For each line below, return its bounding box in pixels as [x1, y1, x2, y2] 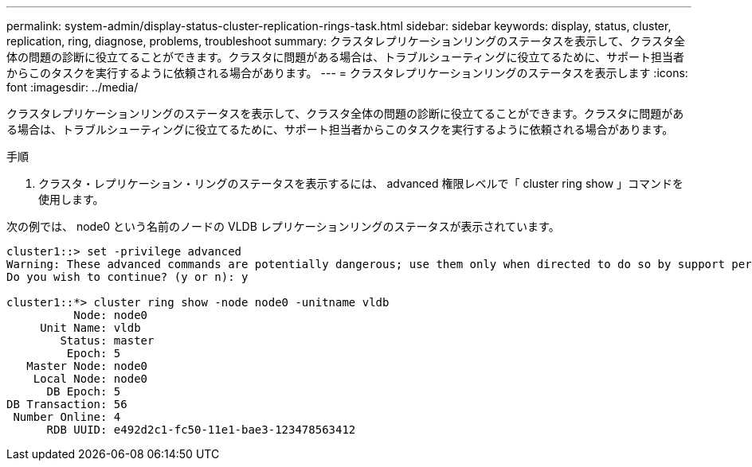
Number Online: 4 [13, 411, 121, 423]
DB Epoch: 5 [46, 385, 121, 398]
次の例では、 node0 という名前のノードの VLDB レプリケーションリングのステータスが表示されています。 [6, 220, 560, 233]
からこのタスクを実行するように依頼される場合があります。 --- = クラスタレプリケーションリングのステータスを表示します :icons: [6, 66, 688, 80]
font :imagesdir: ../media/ [6, 80, 139, 94]
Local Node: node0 [33, 372, 148, 385]
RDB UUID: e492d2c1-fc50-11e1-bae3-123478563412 [46, 423, 356, 436]
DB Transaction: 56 [6, 398, 127, 411]
